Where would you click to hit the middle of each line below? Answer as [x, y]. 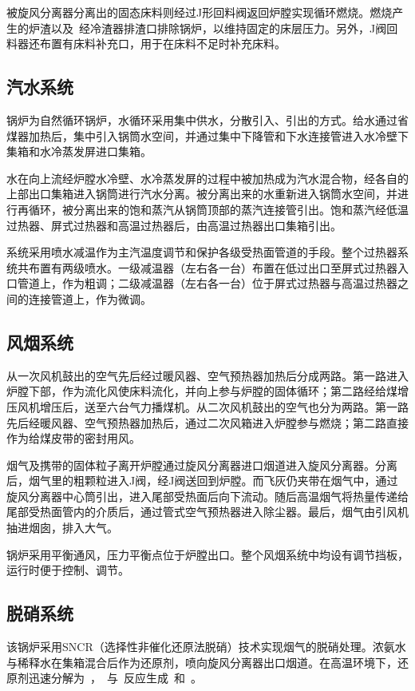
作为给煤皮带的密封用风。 [73, 438]
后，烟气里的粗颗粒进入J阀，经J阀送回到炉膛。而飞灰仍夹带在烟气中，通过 [202, 481]
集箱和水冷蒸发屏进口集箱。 [79, 151]
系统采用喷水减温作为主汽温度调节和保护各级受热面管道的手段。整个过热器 [202, 252]
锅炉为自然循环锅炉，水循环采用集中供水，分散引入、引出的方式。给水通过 [202, 119]
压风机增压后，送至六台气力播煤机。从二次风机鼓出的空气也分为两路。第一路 [207, 406]
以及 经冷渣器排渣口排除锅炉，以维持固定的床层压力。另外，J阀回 [224, 28]
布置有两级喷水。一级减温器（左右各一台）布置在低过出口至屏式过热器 [213, 267]
